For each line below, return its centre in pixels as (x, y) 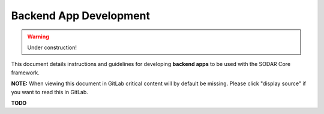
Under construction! (52, 47)
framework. (25, 73)
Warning (38, 37)
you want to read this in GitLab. (49, 92)
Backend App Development (80, 16)
